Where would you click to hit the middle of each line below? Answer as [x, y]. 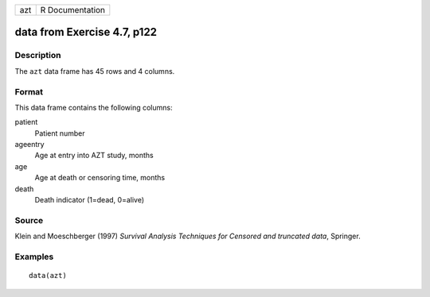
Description [38, 56]
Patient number [60, 133]
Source [29, 220]
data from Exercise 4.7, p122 [86, 32]
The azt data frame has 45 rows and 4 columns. [95, 71]
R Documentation [73, 10]
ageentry [29, 145]
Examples [34, 256]
